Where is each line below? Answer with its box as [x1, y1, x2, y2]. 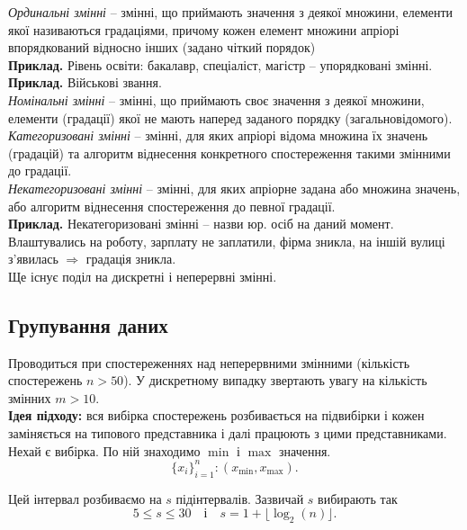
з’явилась [8, 249, 58, 268]
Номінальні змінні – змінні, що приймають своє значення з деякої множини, [8, 90, 425, 109]
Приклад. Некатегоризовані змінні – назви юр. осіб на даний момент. [8, 214, 394, 233]
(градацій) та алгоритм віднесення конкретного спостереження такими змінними [8, 143, 451, 162]
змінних [8, 388, 51, 407]
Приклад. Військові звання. [8, 73, 162, 92]
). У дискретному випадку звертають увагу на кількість [123, 371, 427, 390]
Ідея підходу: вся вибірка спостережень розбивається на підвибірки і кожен [8, 406, 425, 425]
